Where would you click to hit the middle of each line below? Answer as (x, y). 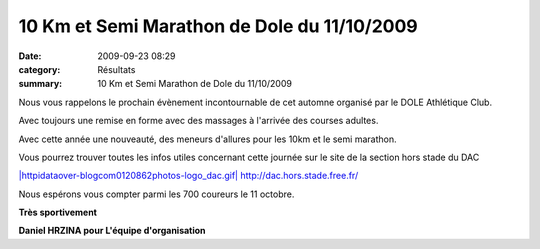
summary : (40, 84)
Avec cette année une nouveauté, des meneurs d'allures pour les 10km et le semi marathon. (207, 139)
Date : (30, 56)
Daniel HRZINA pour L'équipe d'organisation (112, 231)
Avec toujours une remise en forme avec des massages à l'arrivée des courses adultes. (198, 121)
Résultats (116, 69)
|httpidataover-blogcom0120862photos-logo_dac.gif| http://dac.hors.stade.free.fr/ (188, 176)
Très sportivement (57, 212)
